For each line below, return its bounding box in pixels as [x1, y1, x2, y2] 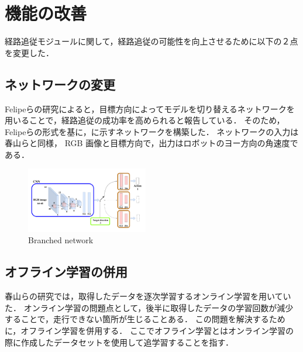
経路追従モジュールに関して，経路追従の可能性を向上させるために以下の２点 [5, 35, 298, 47]
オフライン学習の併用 [5, 263, 128, 281]
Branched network [28, 234, 94, 246]
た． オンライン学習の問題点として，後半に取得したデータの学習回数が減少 [5, 301, 294, 313]
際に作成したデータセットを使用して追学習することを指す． [5, 336, 234, 348]
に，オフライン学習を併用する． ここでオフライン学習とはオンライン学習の [5, 325, 294, 337]
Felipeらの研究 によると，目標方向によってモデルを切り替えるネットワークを [5, 102, 295, 115]
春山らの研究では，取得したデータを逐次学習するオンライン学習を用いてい [5, 290, 291, 302]
